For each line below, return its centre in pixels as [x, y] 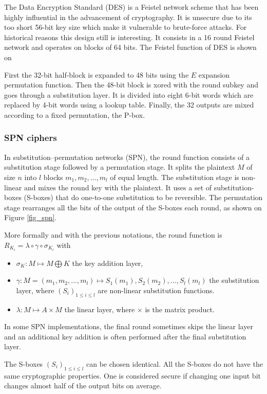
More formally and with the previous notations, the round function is [113, 234]
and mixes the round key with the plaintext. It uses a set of [118, 187]
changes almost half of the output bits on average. [83, 386]
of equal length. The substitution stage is [175, 177]
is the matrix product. [180, 309]
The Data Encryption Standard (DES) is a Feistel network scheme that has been [131, 7]
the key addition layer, [108, 263]
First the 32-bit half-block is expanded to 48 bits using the [97, 74]
